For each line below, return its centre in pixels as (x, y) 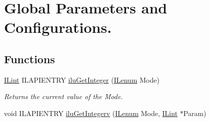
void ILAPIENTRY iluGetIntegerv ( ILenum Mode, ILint (91, 113)
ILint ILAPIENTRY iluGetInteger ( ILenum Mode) (82, 79)
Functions (29, 59)
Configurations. (58, 27)
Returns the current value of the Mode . (63, 96)
